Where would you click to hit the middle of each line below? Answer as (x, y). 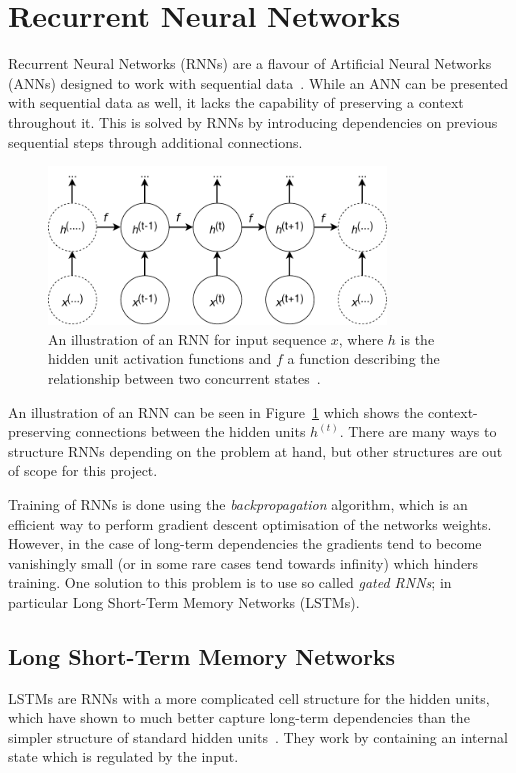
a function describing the (363, 358)
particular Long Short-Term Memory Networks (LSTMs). (184, 601)
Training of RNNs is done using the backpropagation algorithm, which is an (238, 503)
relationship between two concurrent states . (184, 377)
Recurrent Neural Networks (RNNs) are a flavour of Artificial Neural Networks (250, 63)
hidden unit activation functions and (160, 358)
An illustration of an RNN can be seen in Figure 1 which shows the (216, 411)
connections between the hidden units (190, 431)
